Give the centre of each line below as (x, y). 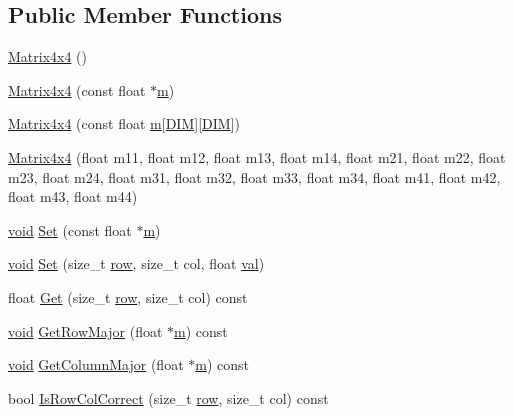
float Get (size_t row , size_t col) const (128, 296)
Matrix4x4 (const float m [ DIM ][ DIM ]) (124, 123)
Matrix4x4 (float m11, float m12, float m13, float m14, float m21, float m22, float (257, 156)
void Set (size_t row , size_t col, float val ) (136, 263)
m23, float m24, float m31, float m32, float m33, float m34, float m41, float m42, (254, 176)
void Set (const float (70, 229)
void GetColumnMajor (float (96, 364)
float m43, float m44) (73, 196)
